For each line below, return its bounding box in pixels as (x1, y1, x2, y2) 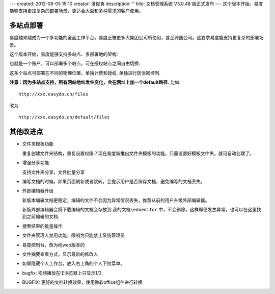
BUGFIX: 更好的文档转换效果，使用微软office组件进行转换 (22, 279, 143, 285)
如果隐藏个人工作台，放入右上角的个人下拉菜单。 (22, 260, 125, 266)
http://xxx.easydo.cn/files (18, 91, 89, 97)
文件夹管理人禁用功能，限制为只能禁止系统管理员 (22, 232, 125, 238)
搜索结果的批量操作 (22, 223, 63, 229)
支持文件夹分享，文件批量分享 (22, 169, 85, 175)
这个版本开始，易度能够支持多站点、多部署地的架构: (9, 51, 118, 57)
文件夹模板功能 (22, 141, 53, 147)
